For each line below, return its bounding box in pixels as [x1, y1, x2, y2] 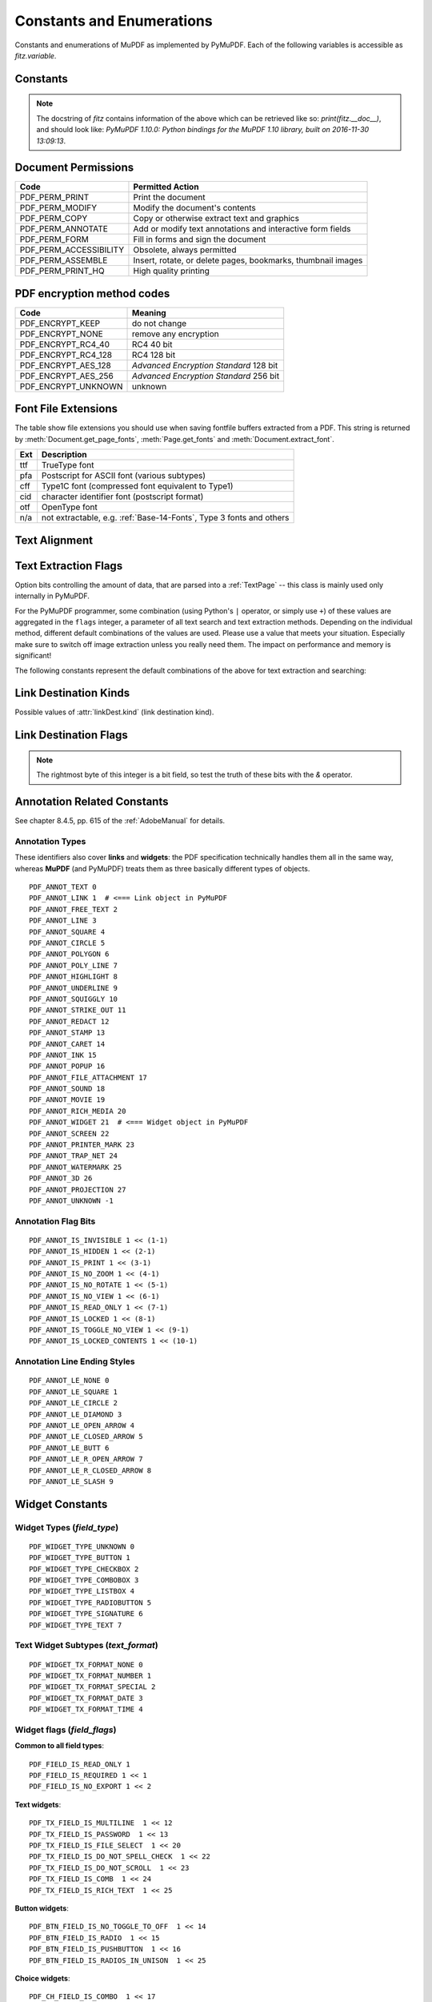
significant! [14, 651, 52, 661]
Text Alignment [14, 533, 94, 547]
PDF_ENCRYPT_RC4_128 [19, 349, 112, 360]
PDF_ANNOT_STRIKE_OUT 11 [29, 1006, 126, 1015]
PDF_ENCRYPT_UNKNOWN [19, 380, 123, 392]
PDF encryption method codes [14, 287, 170, 300]
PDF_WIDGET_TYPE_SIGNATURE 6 [29, 1610, 143, 1618]
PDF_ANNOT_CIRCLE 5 [29, 938, 106, 947]
